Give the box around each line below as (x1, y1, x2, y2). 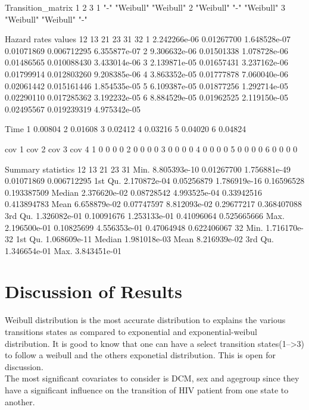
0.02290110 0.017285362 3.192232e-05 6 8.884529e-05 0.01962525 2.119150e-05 (5, 91, 288, 104)
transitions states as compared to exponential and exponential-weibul (5, 326, 257, 337)
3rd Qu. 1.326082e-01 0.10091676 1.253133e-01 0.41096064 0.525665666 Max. (5, 209, 285, 221)
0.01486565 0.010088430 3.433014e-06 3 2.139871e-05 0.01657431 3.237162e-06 (5, 56, 288, 68)
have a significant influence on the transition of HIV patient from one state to (5, 383, 289, 396)
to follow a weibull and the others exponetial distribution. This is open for (5, 349, 276, 361)
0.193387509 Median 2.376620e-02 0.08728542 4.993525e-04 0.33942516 (5, 186, 263, 198)
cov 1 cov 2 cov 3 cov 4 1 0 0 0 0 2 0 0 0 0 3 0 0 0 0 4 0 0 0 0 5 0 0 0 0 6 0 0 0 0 (5, 142, 298, 155)
